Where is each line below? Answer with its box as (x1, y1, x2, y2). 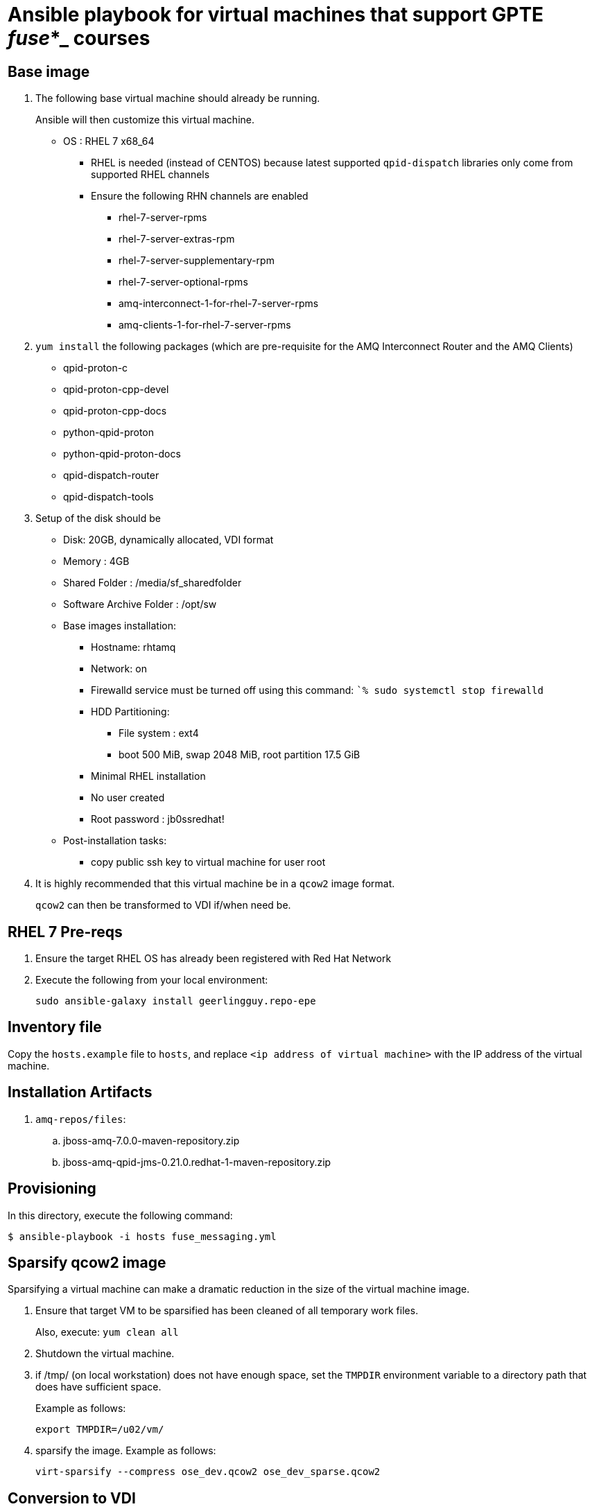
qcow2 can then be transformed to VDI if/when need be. (35, 899, 291, 911)
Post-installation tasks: (63, 835, 167, 847)
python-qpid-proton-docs (63, 448, 181, 460)
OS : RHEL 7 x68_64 (63, 135, 155, 148)
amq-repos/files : (35, 1113, 126, 1125)
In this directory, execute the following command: (8, 1209, 233, 1221)
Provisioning (8, 1180, 96, 1198)
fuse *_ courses (8, 26, 150, 50)
